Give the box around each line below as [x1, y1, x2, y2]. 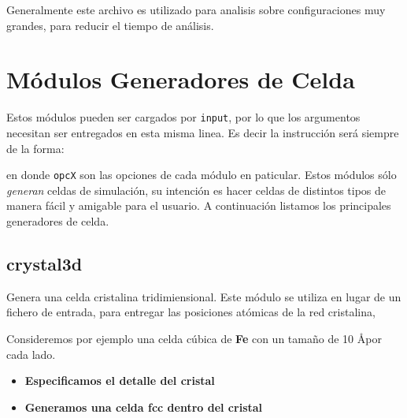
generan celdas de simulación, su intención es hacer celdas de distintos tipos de [6, 181, 387, 198]
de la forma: [6, 140, 65, 156]
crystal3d [6, 251, 83, 275]
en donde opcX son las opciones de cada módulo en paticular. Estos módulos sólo [6, 166, 397, 183]
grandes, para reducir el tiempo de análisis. [6, 17, 214, 33]
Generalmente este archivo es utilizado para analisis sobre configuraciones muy [6, 2, 386, 17]
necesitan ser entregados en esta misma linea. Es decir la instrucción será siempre [6, 124, 399, 140]
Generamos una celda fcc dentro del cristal [24, 398, 263, 415]
